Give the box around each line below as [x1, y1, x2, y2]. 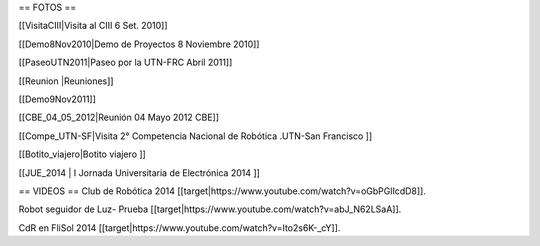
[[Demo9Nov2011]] [18, 93, 97, 105]
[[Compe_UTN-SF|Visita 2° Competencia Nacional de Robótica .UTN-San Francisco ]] [18, 130, 373, 142]
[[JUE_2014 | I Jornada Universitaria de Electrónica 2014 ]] [18, 166, 260, 179]
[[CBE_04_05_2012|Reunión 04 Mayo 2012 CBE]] [18, 111, 220, 124]
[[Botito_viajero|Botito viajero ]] [18, 148, 147, 160]
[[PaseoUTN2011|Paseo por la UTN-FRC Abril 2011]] [18, 56, 233, 69]
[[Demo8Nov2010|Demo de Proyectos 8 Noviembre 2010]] [18, 38, 260, 50]
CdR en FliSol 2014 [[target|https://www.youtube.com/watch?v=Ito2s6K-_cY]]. [18, 221, 341, 234]
